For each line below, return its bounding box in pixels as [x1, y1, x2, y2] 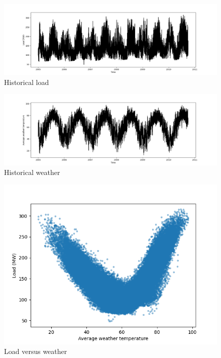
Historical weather [4, 167, 60, 177]
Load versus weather [4, 346, 67, 356]
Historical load [4, 76, 49, 87]
